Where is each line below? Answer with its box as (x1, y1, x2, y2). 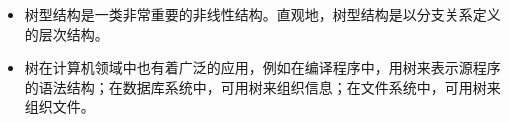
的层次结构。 (24, 23, 109, 44)
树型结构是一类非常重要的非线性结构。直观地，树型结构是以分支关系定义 (24, 4, 501, 24)
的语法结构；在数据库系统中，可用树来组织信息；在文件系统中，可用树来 (24, 76, 501, 97)
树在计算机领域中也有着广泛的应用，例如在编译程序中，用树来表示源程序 (24, 57, 501, 78)
